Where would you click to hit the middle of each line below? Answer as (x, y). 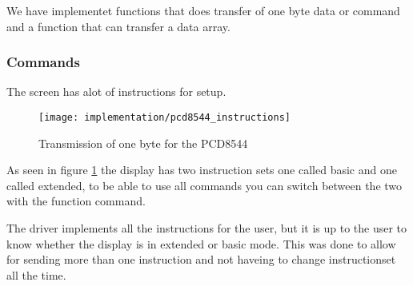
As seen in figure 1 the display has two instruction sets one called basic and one (202, 170)
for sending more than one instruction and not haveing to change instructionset (201, 259)
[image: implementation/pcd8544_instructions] (164, 117)
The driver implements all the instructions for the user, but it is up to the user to (207, 228)
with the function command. (76, 201)
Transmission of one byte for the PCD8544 (143, 143)
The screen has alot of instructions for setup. (116, 91)
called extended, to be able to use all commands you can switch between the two (204, 185)
